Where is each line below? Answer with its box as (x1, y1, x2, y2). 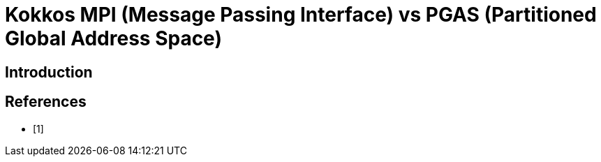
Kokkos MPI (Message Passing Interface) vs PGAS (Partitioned (5, 3, 597, 27)
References (5, 93, 87, 111)
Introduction (5, 63, 93, 81)
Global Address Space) (5, 27, 222, 50)
